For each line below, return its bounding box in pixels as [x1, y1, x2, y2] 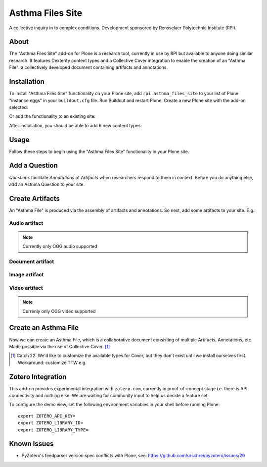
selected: [9, 104, 28, 110]
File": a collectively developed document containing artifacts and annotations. [9, 64, 168, 70]
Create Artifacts [9, 194, 60, 203]
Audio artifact [9, 219, 44, 226]
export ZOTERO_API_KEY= [18, 413, 76, 418]
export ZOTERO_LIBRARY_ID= [18, 420, 84, 426]
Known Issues [9, 440, 54, 448]
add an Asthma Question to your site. [9, 181, 85, 187]
